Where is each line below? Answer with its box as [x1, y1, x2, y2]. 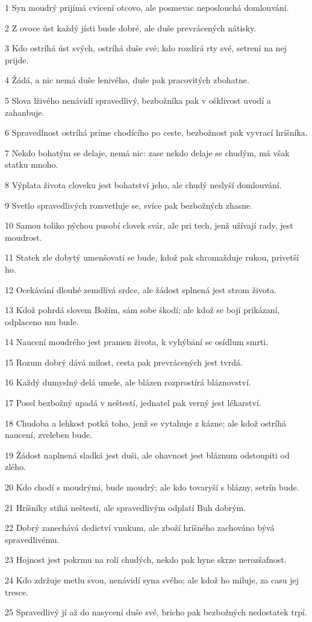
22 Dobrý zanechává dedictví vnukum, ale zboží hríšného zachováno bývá [5, 521, 275, 534]
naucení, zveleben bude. [5, 428, 93, 441]
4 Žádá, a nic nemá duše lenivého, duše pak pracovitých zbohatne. [5, 74, 249, 86]
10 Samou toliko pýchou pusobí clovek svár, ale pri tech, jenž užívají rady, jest [5, 219, 293, 232]
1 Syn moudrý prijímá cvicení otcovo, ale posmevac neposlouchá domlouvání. [5, 1, 289, 13]
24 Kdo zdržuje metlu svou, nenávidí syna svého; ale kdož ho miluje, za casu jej [5, 574, 299, 586]
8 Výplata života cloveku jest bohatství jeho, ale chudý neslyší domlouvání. [5, 178, 282, 191]
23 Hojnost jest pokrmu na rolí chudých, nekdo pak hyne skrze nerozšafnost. [5, 553, 287, 566]
